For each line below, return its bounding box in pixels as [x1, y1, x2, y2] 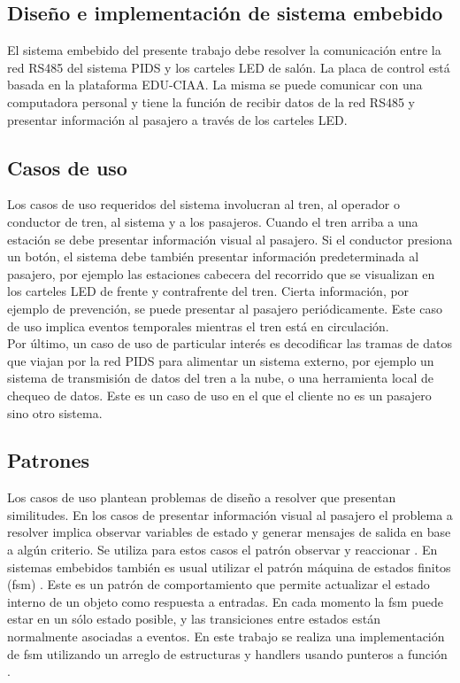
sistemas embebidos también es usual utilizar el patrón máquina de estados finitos [7, 557, 451, 576]
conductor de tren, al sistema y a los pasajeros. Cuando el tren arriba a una [7, 212, 418, 230]
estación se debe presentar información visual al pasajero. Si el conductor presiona [7, 229, 453, 248]
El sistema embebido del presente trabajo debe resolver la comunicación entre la [7, 41, 441, 59]
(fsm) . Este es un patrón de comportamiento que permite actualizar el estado [7, 575, 430, 594]
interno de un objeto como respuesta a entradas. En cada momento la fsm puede [7, 592, 443, 610]
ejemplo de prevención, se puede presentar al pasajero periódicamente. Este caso [7, 299, 442, 317]
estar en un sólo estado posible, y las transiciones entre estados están [7, 609, 381, 628]
